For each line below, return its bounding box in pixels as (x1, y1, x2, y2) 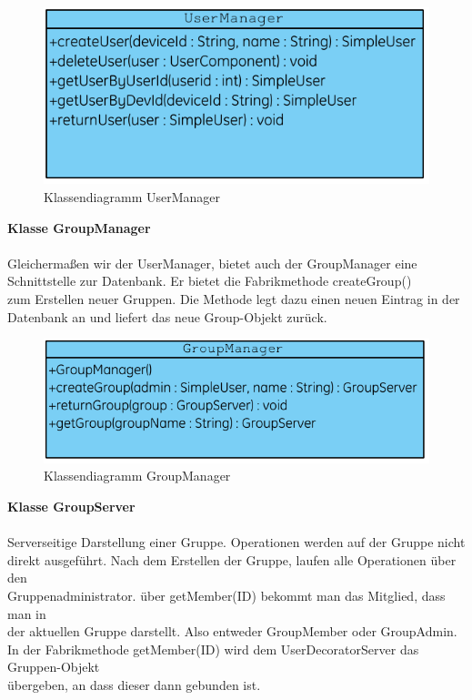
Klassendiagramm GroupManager (44, 466, 231, 485)
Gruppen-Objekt (7, 657, 100, 676)
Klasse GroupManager (7, 218, 151, 237)
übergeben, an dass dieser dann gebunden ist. (7, 675, 261, 694)
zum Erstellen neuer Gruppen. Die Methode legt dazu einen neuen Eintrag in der (7, 289, 460, 309)
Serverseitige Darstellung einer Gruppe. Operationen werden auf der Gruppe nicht (7, 533, 466, 552)
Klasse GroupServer (7, 497, 136, 516)
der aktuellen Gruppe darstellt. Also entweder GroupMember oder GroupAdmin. (7, 622, 457, 641)
